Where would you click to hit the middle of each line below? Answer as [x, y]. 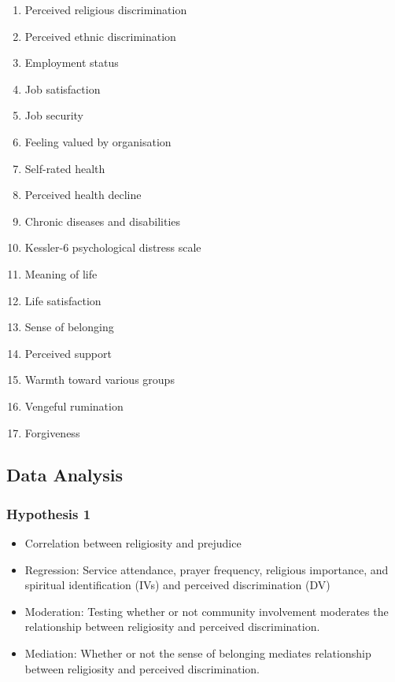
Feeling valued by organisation [98, 141]
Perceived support [68, 353]
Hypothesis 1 [49, 513]
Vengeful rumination [74, 406]
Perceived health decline [83, 195]
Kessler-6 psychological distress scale [113, 247]
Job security [54, 115]
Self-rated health [65, 168]
